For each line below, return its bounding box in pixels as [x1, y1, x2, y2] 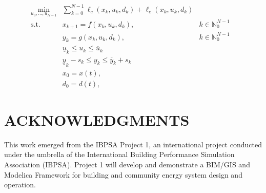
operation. [4, 179, 36, 190]
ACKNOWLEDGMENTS [4, 109, 190, 130]
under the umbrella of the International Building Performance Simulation [4, 149, 235, 160]
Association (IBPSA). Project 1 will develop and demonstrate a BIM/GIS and [4, 159, 250, 169]
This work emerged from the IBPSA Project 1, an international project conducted [4, 139, 262, 149]
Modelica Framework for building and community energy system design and [4, 169, 242, 180]
